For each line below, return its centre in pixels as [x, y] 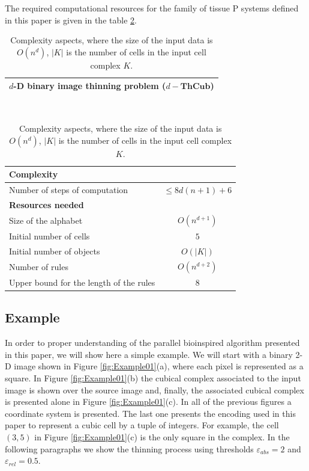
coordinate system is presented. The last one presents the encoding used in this [150, 413]
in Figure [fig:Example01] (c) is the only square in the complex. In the [162, 437]
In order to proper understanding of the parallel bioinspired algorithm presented [152, 343]
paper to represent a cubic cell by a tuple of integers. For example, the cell [142, 425]
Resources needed [46, 204]
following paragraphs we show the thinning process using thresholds [129, 448]
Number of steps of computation [69, 190]
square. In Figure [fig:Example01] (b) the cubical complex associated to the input [153, 378]
